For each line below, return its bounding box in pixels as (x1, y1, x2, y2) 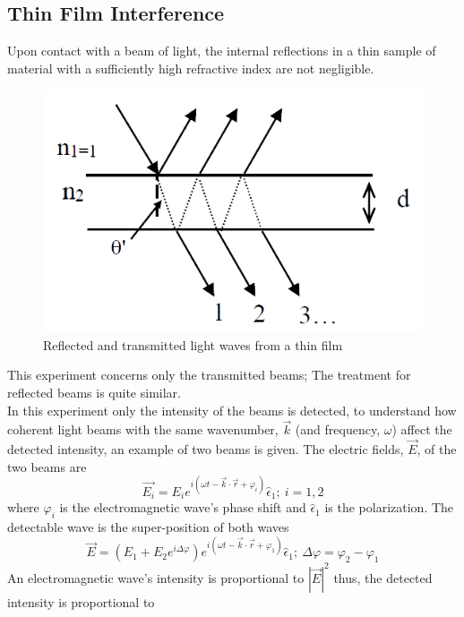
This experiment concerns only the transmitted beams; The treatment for (7, 365, 411, 384)
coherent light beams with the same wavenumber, (7, 420, 279, 439)
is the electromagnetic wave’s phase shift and (59, 498, 306, 517)
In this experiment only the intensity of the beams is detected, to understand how (7, 400, 457, 419)
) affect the (391, 420, 452, 439)
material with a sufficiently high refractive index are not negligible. (7, 58, 374, 77)
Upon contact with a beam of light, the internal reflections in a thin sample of (7, 41, 436, 60)
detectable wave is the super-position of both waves (7, 518, 289, 536)
